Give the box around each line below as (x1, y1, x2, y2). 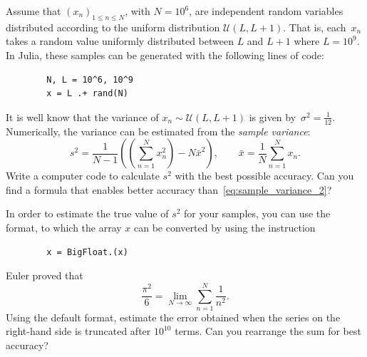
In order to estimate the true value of (6, 206, 169, 221)
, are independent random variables (189, 4, 343, 18)
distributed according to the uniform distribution (6, 19, 220, 34)
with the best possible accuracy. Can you (175, 168, 354, 183)
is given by (249, 109, 296, 124)
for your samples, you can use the (184, 206, 331, 221)
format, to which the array (6, 219, 122, 234)
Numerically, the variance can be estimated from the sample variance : (6, 123, 311, 138)
